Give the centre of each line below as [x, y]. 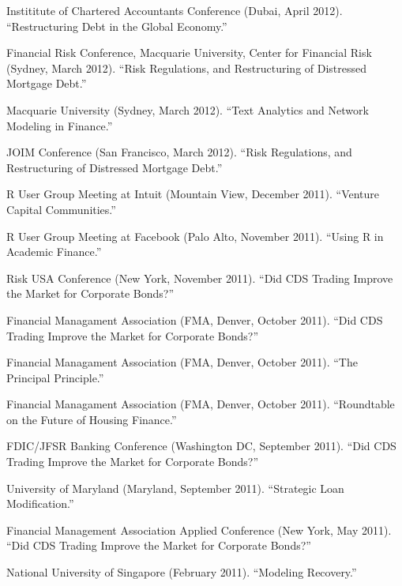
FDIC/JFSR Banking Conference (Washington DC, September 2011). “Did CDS [201, 446]
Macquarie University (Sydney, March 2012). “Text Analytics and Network [188, 109]
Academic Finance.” [54, 252]
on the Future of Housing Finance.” [92, 419]
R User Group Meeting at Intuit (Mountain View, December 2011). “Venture [193, 194]
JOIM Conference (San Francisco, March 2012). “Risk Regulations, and [179, 152]
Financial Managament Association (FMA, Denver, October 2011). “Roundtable [201, 404]
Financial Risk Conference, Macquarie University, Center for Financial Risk [189, 53]
